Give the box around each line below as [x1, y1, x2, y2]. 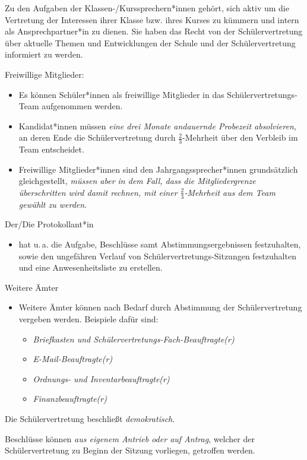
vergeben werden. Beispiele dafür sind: [18, 312, 159, 325]
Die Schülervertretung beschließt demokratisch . [5, 412, 175, 424]
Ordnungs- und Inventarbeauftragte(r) [33, 372, 170, 385]
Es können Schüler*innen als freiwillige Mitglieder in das [18, 88, 224, 100]
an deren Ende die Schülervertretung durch [18, 131, 176, 144]
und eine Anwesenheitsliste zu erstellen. [18, 261, 163, 274]
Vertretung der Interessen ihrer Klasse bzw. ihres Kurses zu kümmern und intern [5, 13, 299, 26]
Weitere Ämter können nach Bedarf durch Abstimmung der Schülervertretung [18, 301, 302, 313]
